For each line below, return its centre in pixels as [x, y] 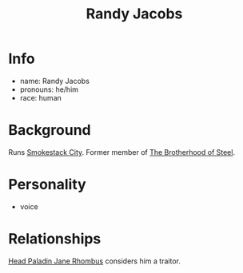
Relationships [55, 239]
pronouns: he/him [49, 89]
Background [50, 131]
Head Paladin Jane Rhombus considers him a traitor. [95, 261]
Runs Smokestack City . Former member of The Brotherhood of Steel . [122, 152]
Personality [47, 185]
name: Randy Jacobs [55, 81]
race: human [41, 97]
